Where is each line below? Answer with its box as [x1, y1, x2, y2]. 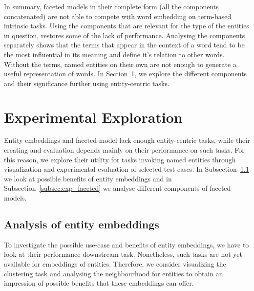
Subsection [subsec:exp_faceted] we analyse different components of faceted [4, 183, 231, 193]
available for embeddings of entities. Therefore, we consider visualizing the [4, 259, 226, 269]
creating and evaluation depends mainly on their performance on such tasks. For [4, 145, 245, 155]
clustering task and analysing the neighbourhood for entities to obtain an [4, 268, 223, 278]
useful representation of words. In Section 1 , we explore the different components [4, 68, 247, 79]
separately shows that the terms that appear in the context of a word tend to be [4, 40, 245, 50]
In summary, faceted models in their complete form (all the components [4, 1, 219, 11]
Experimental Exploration [4, 107, 183, 127]
